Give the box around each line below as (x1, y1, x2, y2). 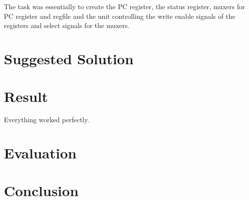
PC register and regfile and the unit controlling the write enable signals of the (4, 11, 235, 21)
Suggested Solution (4, 48, 134, 68)
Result (4, 86, 48, 106)
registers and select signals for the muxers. (4, 20, 130, 30)
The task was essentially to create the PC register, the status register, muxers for (4, 1, 245, 11)
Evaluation (4, 143, 77, 163)
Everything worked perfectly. (4, 114, 90, 125)
